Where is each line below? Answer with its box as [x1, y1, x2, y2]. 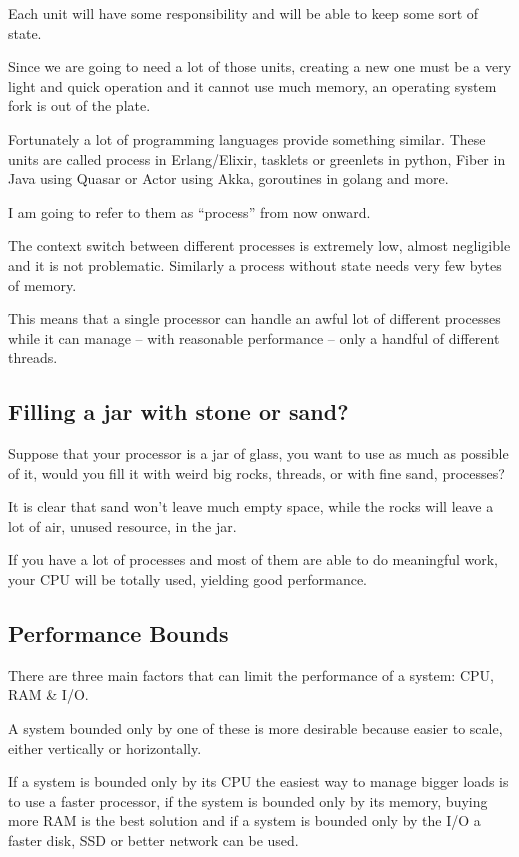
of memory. [8, 274, 77, 295]
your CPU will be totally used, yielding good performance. [8, 569, 367, 590]
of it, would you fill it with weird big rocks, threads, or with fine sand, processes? [8, 462, 505, 483]
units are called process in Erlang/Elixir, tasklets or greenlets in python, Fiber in [8, 148, 506, 169]
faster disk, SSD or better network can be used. [8, 830, 299, 851]
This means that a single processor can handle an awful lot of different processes [8, 308, 501, 329]
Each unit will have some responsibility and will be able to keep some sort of [8, 3, 479, 23]
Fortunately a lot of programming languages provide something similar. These [8, 128, 486, 149]
